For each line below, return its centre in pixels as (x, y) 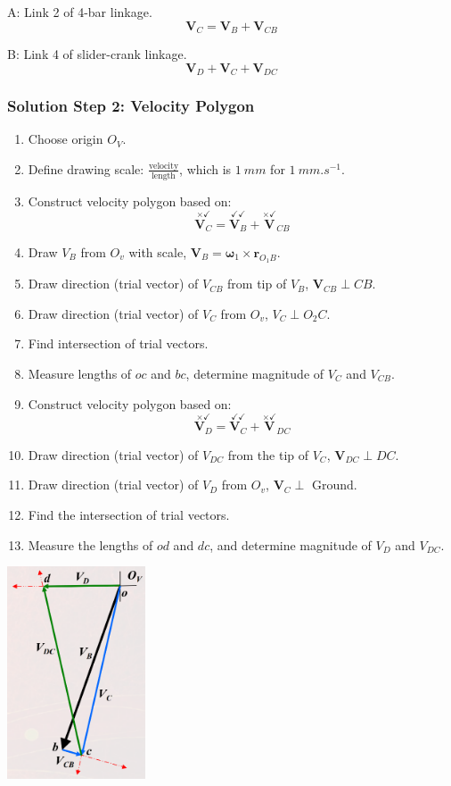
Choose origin (66, 139)
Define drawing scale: (86, 168)
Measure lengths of (80, 373)
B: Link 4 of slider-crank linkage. (97, 54)
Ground (332, 486)
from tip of (257, 284)
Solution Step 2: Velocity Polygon (131, 106)
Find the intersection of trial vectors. (129, 515)
